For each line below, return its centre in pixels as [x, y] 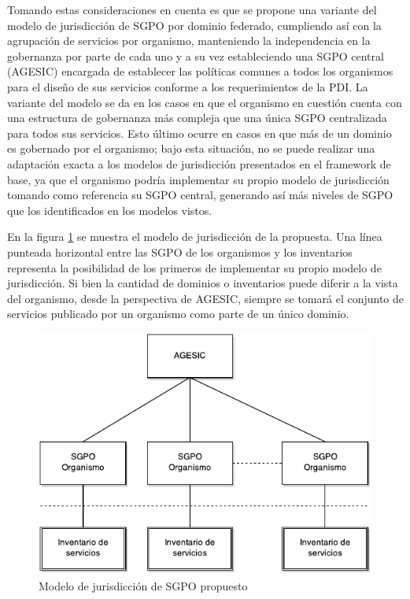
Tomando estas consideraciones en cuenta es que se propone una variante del [192, 9]
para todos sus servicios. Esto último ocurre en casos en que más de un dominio [199, 133]
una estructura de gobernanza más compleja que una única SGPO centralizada [197, 118]
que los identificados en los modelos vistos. [110, 210]
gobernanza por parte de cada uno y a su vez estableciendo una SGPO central [196, 55]
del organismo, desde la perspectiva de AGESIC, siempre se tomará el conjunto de [206, 298]
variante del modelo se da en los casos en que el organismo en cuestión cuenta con [205, 102]
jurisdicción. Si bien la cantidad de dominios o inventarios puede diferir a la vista [203, 283]
